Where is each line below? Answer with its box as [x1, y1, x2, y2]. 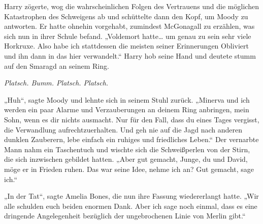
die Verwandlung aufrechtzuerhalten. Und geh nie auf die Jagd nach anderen [4, 124, 243, 135]
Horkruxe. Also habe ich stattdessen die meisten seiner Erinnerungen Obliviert [4, 40, 249, 51]
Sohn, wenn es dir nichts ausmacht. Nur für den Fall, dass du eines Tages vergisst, [4, 114, 259, 124]
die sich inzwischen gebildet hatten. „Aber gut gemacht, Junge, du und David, [4, 154, 248, 164]
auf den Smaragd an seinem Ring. [4, 60, 109, 71]
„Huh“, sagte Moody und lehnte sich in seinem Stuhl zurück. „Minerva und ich [4, 94, 250, 105]
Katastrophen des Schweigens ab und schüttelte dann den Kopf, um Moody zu [4, 11, 248, 21]
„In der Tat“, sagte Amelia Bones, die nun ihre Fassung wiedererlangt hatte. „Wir [4, 191, 259, 201]
